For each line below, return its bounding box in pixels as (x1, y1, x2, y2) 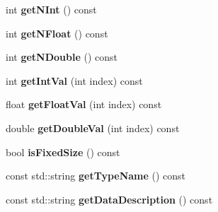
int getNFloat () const (6, 25, 108, 40)
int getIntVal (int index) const (6, 73, 143, 88)
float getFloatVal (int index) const (6, 97, 162, 112)
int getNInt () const (6, 2, 97, 16)
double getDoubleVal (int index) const (6, 120, 180, 135)
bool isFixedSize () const (6, 144, 120, 159)
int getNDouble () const (6, 49, 118, 64)
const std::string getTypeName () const (6, 168, 186, 183)
